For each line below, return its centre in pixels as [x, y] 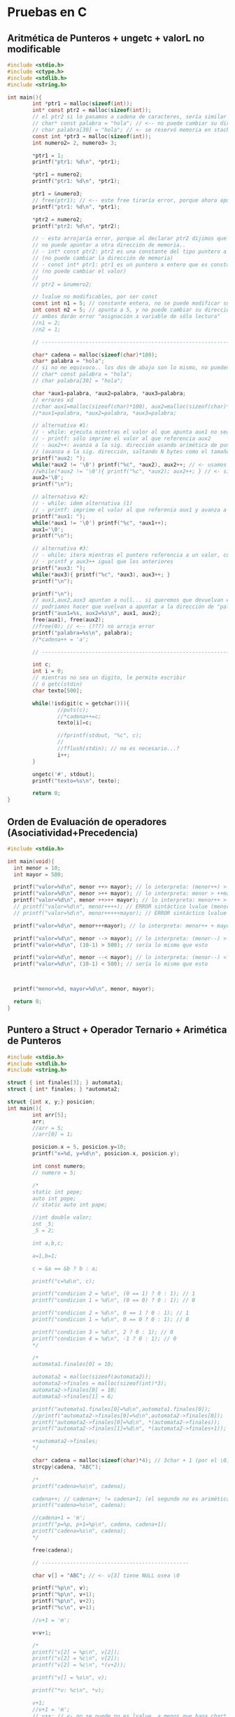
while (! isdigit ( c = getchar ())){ [81, 703]
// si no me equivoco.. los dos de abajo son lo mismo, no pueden [131, 368]
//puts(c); [73, 710]
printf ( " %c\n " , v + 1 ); [64, 1608]
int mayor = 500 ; [39, 874]
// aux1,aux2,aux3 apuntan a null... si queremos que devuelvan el [133, 600]
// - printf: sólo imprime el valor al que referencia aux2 [122, 439]
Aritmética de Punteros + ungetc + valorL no [106, 38]
